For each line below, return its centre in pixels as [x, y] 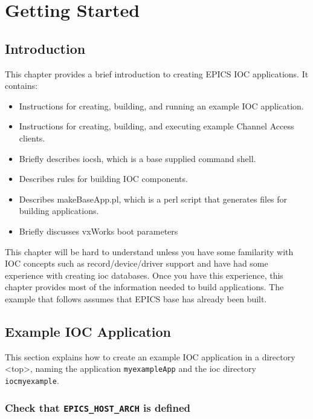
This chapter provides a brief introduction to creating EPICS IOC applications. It [157, 73]
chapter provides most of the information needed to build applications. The [144, 287]
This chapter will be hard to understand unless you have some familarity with [149, 251]
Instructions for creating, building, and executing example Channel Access [156, 126]
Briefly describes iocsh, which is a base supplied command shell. [137, 158]
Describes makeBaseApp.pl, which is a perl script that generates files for [153, 199]
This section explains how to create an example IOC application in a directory [150, 356]
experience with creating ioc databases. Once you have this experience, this [144, 275]
